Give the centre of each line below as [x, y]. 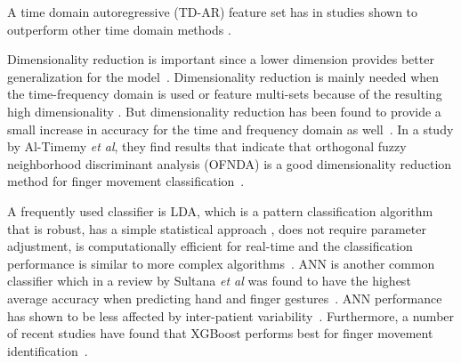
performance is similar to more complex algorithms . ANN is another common [221, 263]
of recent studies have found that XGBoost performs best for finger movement [220, 333]
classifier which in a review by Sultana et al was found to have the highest [209, 281]
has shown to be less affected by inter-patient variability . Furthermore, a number [231, 315]
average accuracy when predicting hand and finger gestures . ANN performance [225, 298]
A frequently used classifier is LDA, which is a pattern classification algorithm [220, 210]
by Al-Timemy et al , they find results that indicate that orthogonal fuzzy [207, 146]
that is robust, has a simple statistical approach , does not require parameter [217, 228]
